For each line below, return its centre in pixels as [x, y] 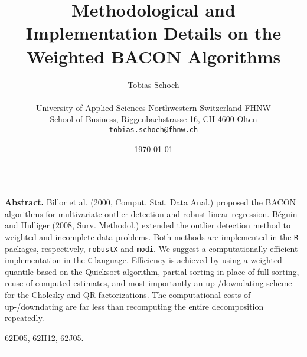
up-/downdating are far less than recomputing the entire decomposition [134, 306]
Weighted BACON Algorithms [153, 56]
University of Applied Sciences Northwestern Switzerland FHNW [153, 107]
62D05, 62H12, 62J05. [44, 337]
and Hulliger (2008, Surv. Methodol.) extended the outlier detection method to [148, 225]
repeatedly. [25, 318]
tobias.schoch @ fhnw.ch [153, 130]
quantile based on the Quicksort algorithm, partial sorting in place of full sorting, [152, 271]
